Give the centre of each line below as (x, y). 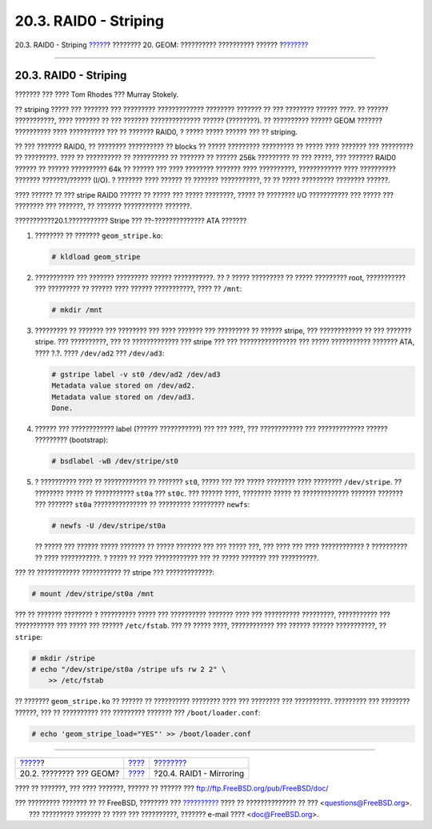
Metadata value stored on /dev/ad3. (124, 397)
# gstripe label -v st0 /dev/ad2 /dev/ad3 (136, 374)
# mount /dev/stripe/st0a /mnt (93, 594)
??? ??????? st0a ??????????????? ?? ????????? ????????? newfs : (142, 505)
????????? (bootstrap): (71, 440)
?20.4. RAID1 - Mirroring (199, 773)
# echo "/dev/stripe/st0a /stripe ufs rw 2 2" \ (129, 670)
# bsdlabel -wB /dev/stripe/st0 (115, 461)
